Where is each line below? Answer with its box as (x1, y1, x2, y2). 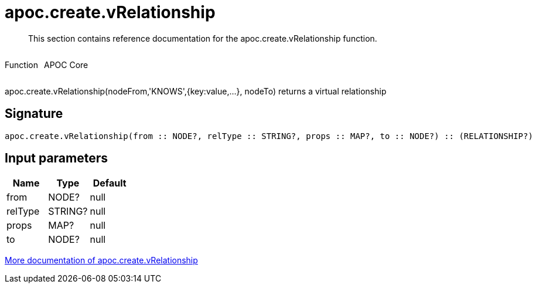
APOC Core (43, 59, 88, 70)
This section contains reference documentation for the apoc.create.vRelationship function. (28, 33, 377, 43)
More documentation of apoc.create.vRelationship (5, 255, 198, 266)
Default (93, 177, 127, 189)
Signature (5, 106, 63, 121)
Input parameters (5, 151, 108, 166)
